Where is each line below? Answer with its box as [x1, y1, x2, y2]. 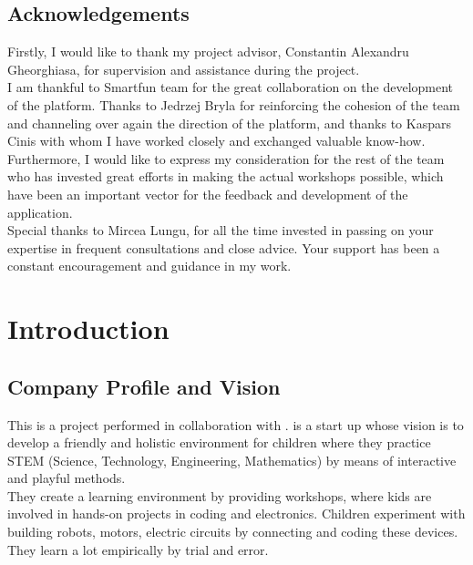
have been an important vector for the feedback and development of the [7, 184, 408, 203]
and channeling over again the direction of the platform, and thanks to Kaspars [7, 113, 451, 132]
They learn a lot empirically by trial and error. [7, 539, 269, 559]
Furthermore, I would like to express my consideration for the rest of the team [7, 149, 445, 168]
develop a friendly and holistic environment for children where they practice [7, 433, 431, 452]
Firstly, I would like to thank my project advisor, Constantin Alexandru [7, 42, 409, 61]
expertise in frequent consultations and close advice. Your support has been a [7, 238, 440, 257]
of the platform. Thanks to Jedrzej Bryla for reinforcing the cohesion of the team [7, 95, 460, 114]
